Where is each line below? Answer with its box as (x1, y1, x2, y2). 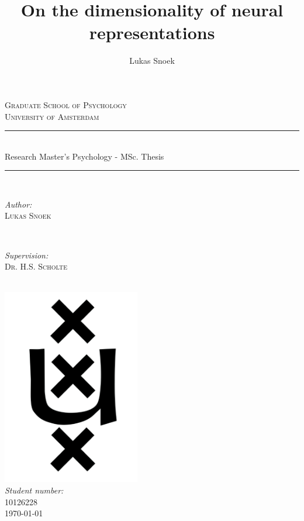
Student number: (5, 484, 64, 496)
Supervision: (5, 249, 49, 261)
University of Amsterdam (5, 110, 99, 122)
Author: (5, 198, 32, 210)
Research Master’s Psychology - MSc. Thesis (5, 150, 164, 162)
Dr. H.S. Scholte (5, 260, 68, 272)
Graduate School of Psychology (5, 98, 127, 111)
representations (89, 20, 215, 44)
